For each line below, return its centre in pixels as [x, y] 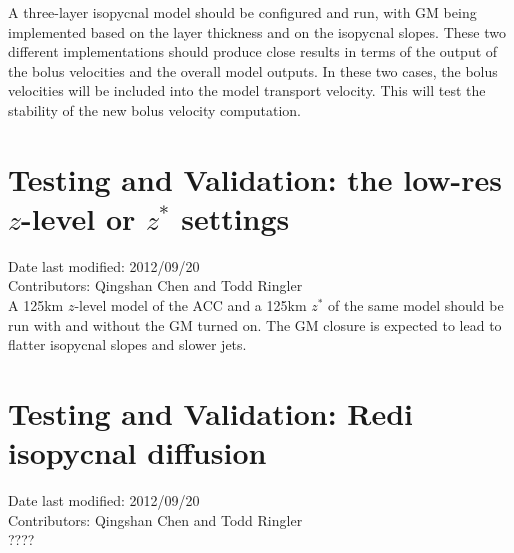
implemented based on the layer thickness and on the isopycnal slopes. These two [257, 31]
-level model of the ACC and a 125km [190, 305]
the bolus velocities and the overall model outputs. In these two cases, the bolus [253, 70]
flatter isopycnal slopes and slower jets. [127, 344]
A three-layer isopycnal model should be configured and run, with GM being [242, 12]
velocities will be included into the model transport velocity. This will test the [247, 90]
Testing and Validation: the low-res [255, 178]
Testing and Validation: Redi [211, 413]
